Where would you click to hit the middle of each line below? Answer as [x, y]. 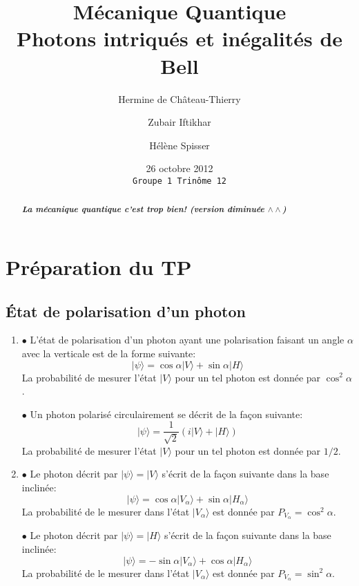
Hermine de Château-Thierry [179, 98]
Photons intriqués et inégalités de [179, 38]
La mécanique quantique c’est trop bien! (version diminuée [143, 209]
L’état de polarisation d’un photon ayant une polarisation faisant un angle [187, 340]
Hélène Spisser [179, 145]
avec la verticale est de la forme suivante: [109, 353]
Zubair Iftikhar [179, 122]
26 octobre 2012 [179, 168]
